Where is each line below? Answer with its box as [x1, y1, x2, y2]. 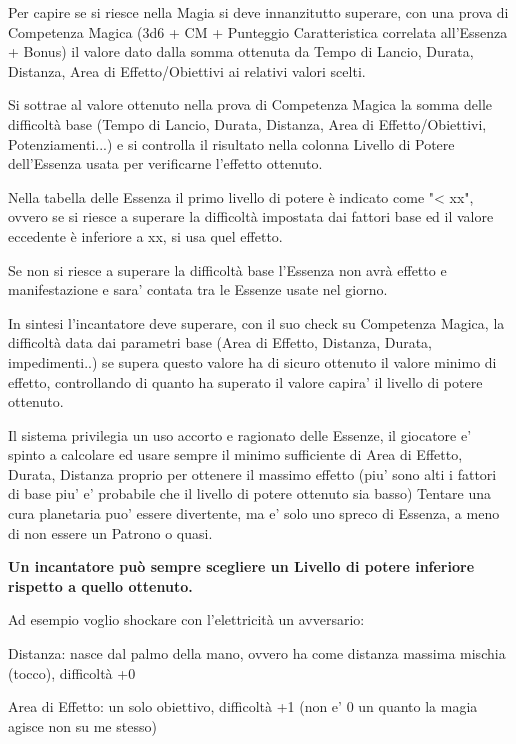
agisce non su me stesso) [8, 715, 157, 736]
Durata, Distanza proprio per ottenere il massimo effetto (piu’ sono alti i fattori [8, 463, 497, 484]
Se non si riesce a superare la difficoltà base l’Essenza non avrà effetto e [8, 259, 447, 280]
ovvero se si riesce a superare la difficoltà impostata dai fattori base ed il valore [8, 206, 494, 227]
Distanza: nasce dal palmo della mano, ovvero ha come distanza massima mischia [8, 643, 506, 664]
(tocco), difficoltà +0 [8, 662, 136, 683]
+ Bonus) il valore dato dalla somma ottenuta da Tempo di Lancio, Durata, [8, 41, 474, 62]
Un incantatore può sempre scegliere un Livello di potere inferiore [8, 556, 475, 577]
